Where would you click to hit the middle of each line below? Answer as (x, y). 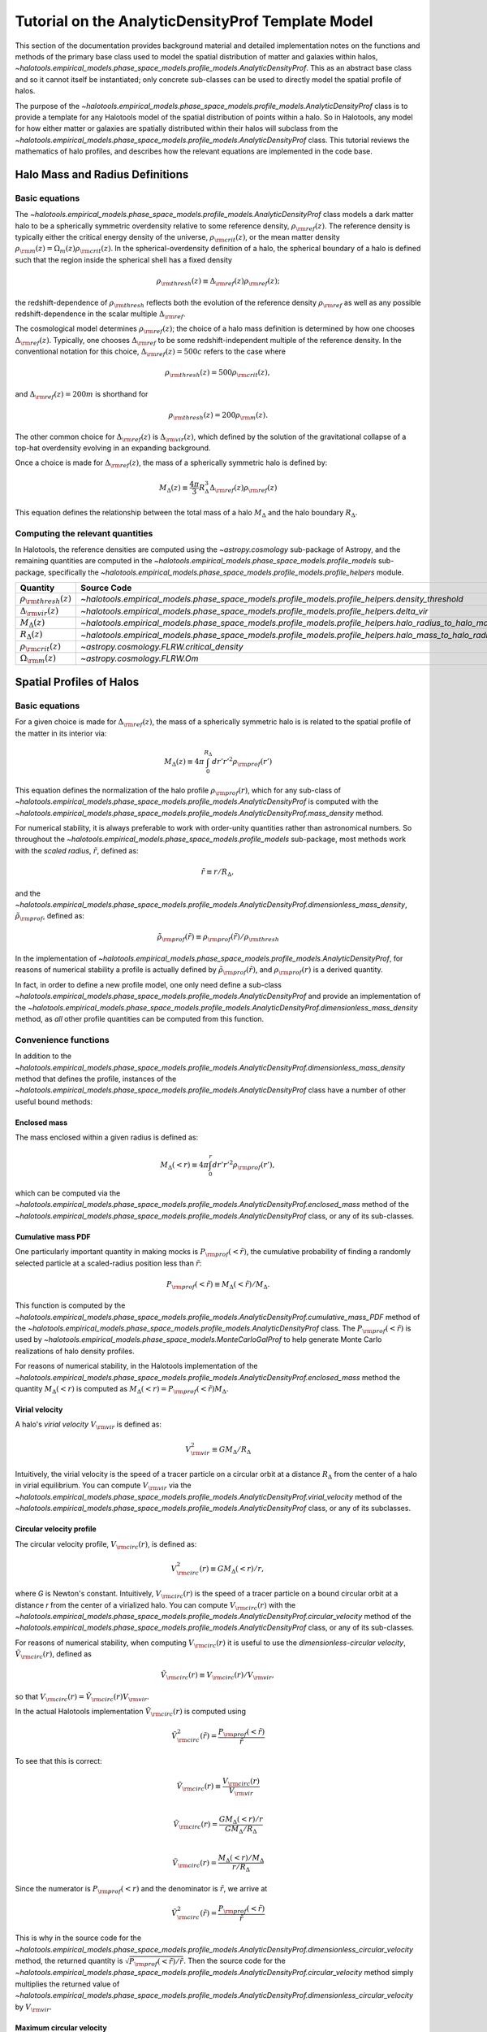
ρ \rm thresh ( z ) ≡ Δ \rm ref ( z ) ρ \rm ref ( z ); (218, 282)
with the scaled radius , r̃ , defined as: (77, 850)
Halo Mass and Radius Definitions (102, 174)
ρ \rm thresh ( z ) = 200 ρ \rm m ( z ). (218, 416)
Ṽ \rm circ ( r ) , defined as (54, 1655)
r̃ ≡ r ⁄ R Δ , (218, 872)
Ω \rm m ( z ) (38, 659)
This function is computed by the (70, 1305)
